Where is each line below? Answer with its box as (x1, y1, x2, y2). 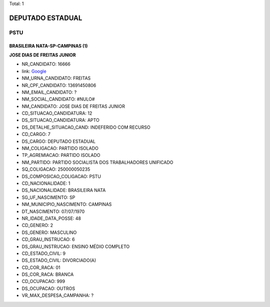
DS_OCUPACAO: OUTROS (21, 285, 75, 291)
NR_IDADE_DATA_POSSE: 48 (21, 215, 81, 221)
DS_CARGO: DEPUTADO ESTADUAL (21, 138, 96, 144)
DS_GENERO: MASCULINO (21, 229, 77, 235)
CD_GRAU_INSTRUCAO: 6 (21, 236, 75, 242)
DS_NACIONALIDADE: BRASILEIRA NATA (21, 187, 106, 193)
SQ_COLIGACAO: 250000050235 (21, 166, 90, 172)
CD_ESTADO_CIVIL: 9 (21, 250, 66, 256)
